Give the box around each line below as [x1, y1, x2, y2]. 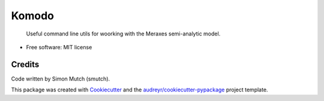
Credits [11, 59, 40, 69]
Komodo [11, 9, 54, 22]
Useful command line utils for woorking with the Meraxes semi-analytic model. [26, 30, 221, 37]
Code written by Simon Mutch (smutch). [11, 75, 110, 82]
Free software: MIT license [26, 43, 92, 50]
